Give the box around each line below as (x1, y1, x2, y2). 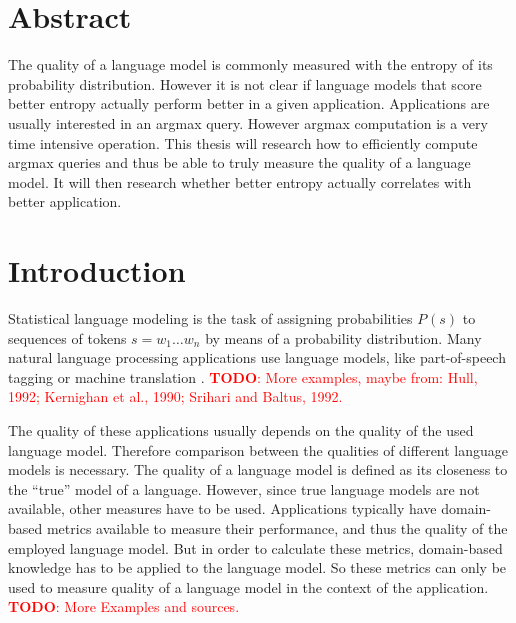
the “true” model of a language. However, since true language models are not (8, 478, 480, 499)
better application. (8, 191, 122, 212)
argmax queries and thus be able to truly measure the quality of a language (8, 152, 471, 173)
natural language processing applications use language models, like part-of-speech (8, 347, 506, 368)
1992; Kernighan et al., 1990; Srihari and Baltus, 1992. (8, 386, 343, 407)
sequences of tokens (8, 327, 127, 348)
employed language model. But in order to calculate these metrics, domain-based (8, 537, 503, 558)
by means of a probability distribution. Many (205, 327, 482, 348)
